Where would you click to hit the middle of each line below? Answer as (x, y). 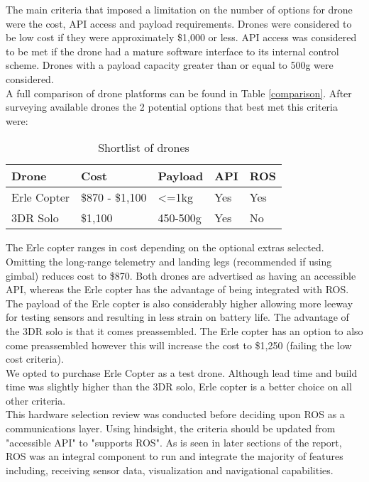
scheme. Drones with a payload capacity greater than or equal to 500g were (170, 65)
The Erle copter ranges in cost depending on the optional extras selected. (165, 247)
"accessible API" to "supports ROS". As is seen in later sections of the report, (174, 442)
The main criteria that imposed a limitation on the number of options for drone (179, 9)
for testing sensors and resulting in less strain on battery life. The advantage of (177, 317)
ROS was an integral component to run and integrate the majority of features (175, 456)
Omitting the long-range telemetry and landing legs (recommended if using (169, 261)
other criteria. (36, 400)
